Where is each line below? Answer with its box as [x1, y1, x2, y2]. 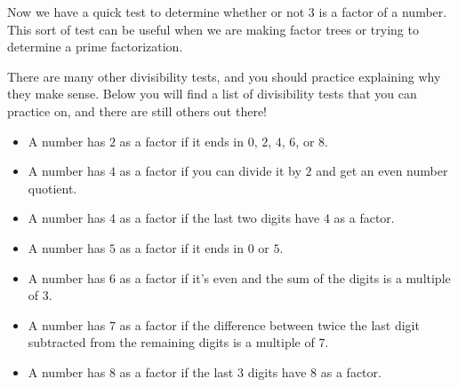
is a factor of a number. [318, 3, 447, 20]
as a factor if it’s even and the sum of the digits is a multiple [119, 268, 451, 287]
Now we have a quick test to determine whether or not [7, 3, 305, 20]
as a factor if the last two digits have [119, 209, 320, 227]
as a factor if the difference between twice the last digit [119, 315, 420, 334]
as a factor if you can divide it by [119, 162, 301, 180]
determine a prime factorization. [7, 37, 183, 56]
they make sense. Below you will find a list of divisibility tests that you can [7, 84, 417, 103]
